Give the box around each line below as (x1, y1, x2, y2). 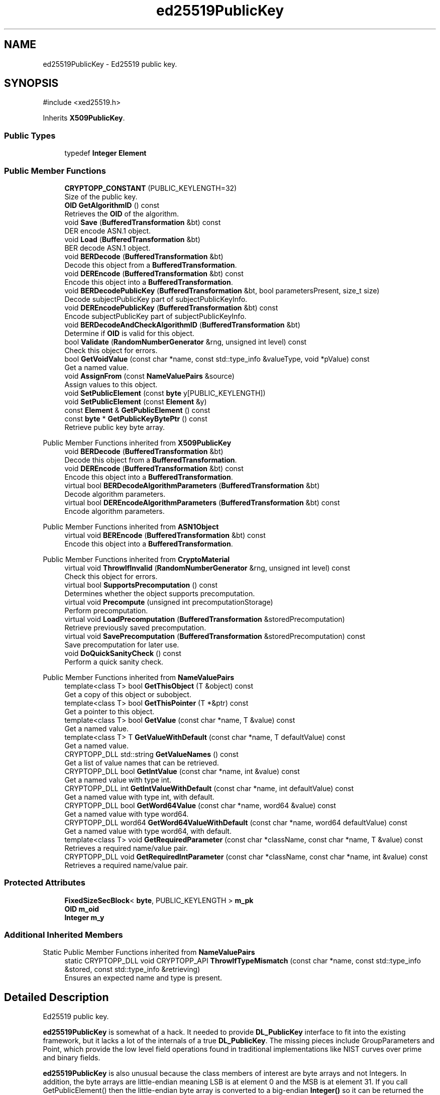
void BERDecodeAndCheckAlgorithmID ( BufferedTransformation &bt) (64, 320, 300, 329)
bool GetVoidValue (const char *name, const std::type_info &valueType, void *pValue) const (64, 354, 370, 363)
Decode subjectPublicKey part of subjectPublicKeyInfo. (64, 294, 248, 303)
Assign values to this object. (64, 380, 158, 389)
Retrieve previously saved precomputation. (64, 623, 206, 632)
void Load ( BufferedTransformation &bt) (64, 235, 200, 244)
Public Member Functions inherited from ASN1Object (43, 522, 219, 531)
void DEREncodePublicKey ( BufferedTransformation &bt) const (64, 303, 278, 312)
